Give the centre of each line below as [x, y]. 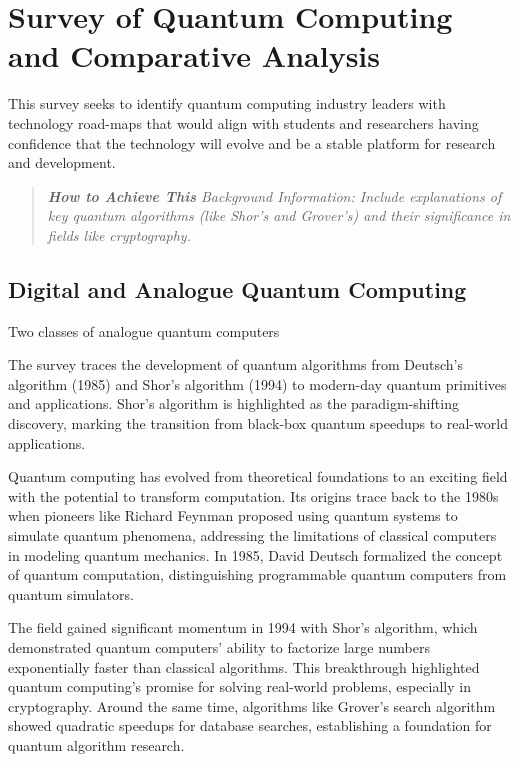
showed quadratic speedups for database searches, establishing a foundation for [250, 725]
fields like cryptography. [119, 234]
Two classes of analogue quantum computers [144, 330]
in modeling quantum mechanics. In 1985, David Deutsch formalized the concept [255, 554]
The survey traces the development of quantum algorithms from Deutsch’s [235, 364]
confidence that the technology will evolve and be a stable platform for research [252, 142]
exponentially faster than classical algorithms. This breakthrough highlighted [244, 666]
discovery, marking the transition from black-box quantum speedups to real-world [258, 423]
